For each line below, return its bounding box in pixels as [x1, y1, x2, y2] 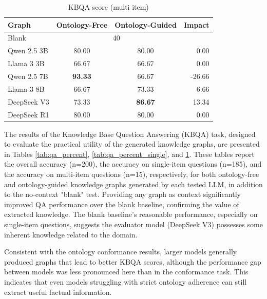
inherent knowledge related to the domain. [4, 229, 138, 240]
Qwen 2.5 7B [8, 70, 48, 81]
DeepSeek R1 [8, 109, 49, 119]
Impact [183, 19, 209, 30]
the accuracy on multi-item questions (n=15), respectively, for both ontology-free [4, 168, 259, 179]
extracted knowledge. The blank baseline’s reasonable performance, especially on [4, 209, 258, 220]
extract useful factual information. [4, 286, 112, 297]
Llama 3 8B [8, 83, 45, 94]
